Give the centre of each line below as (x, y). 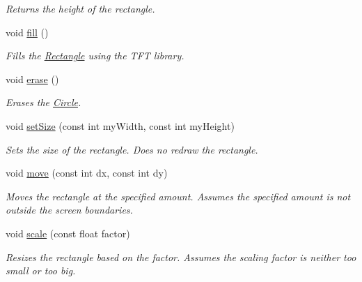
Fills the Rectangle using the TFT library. (95, 55)
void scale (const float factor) (68, 233)
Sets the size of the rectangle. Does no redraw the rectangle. (132, 149)
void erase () (32, 79)
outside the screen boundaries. (69, 210)
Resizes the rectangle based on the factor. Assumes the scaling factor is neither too (181, 257)
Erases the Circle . (44, 102)
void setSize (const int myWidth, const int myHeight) (120, 125)
